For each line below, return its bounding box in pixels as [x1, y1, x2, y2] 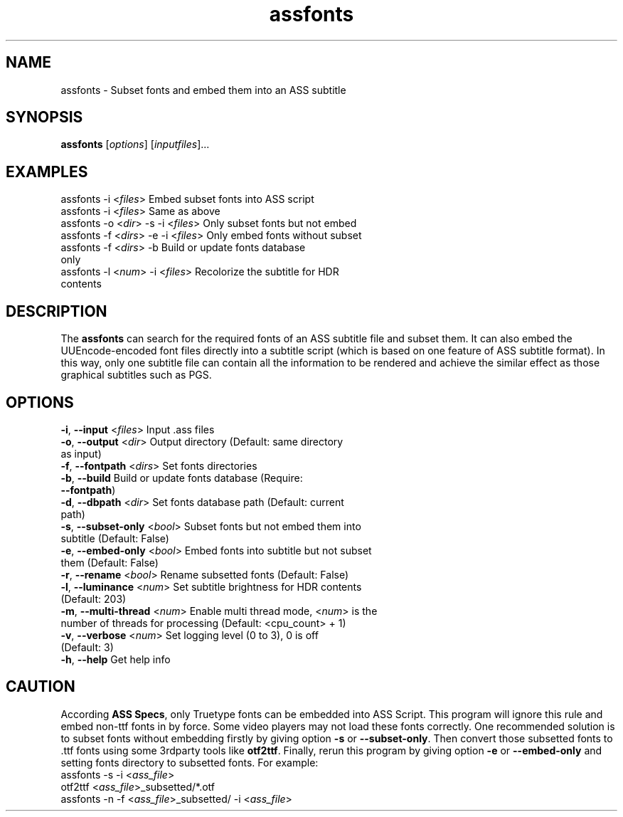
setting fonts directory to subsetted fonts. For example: [60, 756, 319, 769]
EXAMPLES [6, 162, 88, 181]
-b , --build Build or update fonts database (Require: [60, 471, 303, 484]
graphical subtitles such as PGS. [60, 369, 212, 381]
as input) [60, 447, 102, 460]
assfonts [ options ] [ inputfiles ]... [60, 138, 210, 151]
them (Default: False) [60, 556, 159, 569]
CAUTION [6, 678, 75, 696]
